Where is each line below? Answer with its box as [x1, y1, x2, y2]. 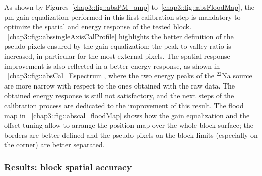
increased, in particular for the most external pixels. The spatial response [4, 50, 230, 61]
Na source [222, 70, 252, 81]
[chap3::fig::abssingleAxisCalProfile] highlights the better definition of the [8, 31, 234, 41]
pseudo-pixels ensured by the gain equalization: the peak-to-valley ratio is [4, 41, 231, 51]
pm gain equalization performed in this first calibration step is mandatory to [4, 11, 241, 22]
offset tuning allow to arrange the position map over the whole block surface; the [4, 120, 254, 130]
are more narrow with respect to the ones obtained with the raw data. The [4, 80, 235, 91]
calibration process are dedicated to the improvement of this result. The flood [4, 100, 244, 110]
